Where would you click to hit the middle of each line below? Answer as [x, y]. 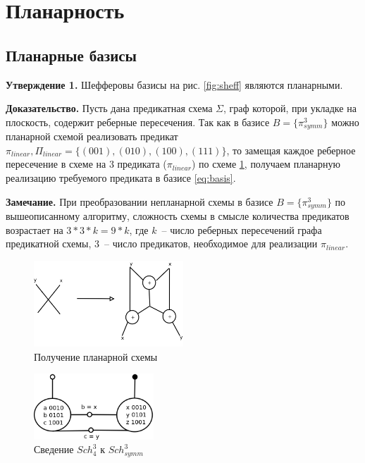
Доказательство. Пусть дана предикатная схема [109, 108]
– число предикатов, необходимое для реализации [211, 243]
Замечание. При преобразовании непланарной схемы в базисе [140, 201]
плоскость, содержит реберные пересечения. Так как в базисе [138, 122]
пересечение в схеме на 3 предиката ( [86, 164]
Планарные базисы [72, 55]
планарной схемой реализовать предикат [92, 136]
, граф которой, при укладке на [290, 108]
